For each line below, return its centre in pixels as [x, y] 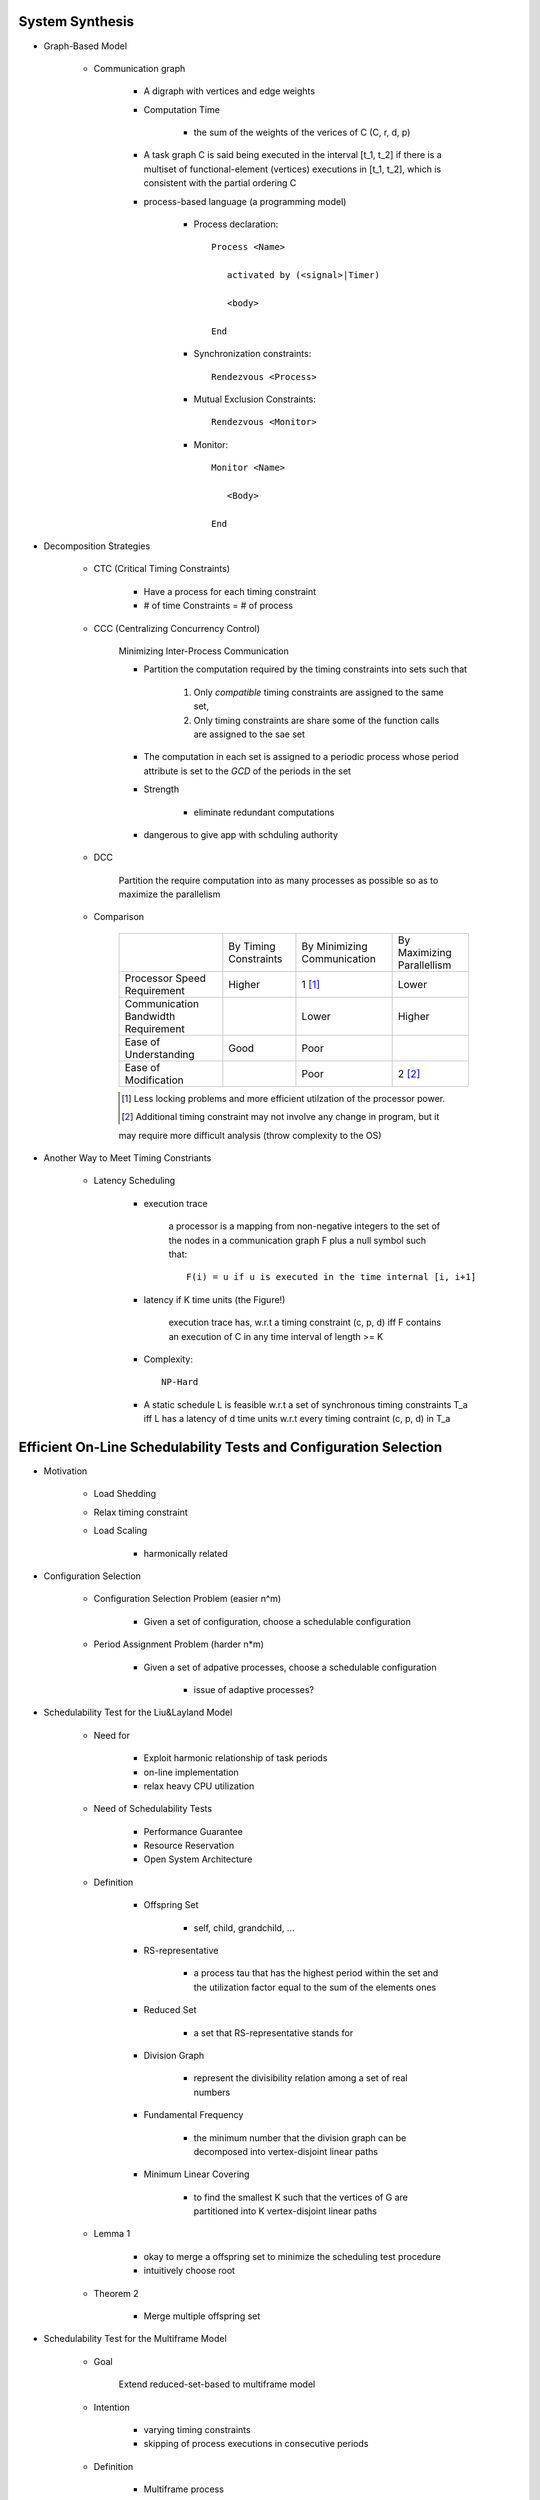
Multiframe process [184, 2489]
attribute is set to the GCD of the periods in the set [247, 771]
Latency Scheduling [134, 1181]
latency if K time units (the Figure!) [214, 1299]
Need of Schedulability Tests [153, 1809]
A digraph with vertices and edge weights [229, 91]
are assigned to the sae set [249, 734]
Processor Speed [165, 978]
